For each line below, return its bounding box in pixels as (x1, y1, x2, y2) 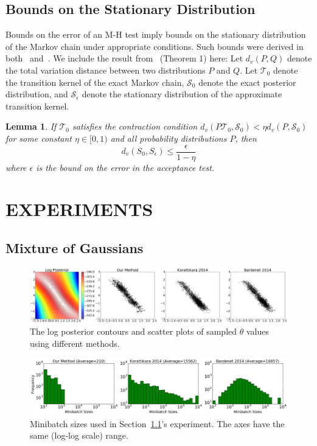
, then (235, 131, 257, 144)
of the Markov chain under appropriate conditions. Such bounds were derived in (5, 40, 304, 52)
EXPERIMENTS (5, 197, 153, 221)
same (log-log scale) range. (30, 429, 128, 442)
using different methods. (30, 337, 120, 350)
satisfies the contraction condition (72, 120, 198, 133)
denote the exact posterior (198, 75, 296, 88)
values (246, 325, 269, 338)
